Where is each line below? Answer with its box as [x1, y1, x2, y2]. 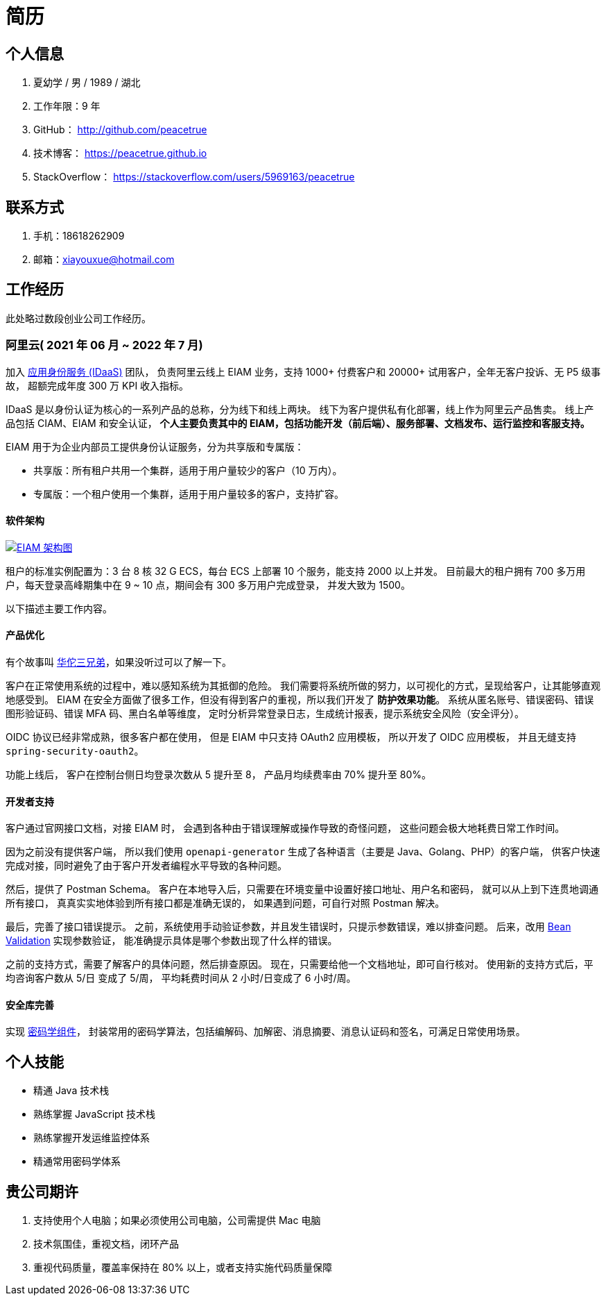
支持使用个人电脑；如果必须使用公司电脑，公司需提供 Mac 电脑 [33, 1214, 321, 1227]
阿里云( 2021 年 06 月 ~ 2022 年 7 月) [6, 338, 203, 353]
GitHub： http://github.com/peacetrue [33, 124, 207, 136]
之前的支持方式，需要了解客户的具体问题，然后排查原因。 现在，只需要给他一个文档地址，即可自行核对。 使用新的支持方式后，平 [6, 958, 594, 971]
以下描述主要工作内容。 [6, 602, 112, 614]
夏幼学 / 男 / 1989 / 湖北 [33, 76, 141, 89]
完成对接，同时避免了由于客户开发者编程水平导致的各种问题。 [6, 859, 287, 872]
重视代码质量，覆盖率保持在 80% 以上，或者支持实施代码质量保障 [33, 1261, 333, 1274]
